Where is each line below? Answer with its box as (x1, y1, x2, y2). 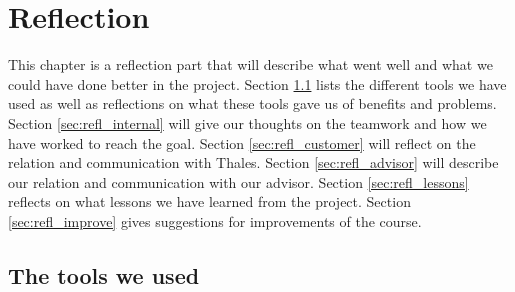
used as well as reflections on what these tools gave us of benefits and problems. (8, 93, 497, 114)
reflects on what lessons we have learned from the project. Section (8, 191, 411, 212)
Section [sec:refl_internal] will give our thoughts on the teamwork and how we (8, 112, 487, 133)
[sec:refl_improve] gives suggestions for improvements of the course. (8, 210, 422, 231)
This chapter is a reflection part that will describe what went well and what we (8, 54, 493, 75)
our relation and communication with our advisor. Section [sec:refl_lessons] (8, 171, 469, 192)
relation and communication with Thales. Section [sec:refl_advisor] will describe (8, 152, 499, 173)
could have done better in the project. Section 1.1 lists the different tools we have (8, 73, 507, 94)
